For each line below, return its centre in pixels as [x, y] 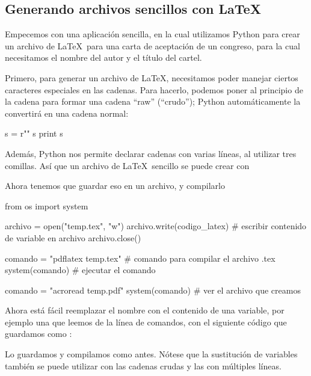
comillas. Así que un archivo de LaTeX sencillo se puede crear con [127, 165]
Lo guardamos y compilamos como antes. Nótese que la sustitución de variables [151, 354]
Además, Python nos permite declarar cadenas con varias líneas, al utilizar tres [151, 153]
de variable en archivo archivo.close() [73, 237]
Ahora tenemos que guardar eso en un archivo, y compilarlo [115, 186]
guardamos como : [38, 334]
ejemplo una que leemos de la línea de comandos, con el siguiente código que [146, 322]
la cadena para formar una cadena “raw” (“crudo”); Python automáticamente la [153, 101]
